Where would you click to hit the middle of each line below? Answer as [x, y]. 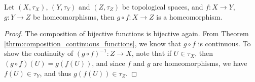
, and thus [56, 73]
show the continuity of [39, 53]
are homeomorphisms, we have [200, 63]
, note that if [151, 53]
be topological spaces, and [162, 7]
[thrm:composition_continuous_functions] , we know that [93, 43]
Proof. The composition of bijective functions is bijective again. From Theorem [126, 33]
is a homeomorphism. [189, 16]
